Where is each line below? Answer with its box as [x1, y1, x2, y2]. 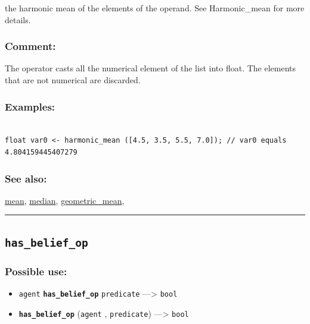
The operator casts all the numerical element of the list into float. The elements [5, 62, 296, 74]
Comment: [5, 39, 56, 54]
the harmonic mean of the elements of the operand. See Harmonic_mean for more [5, 2, 305, 14]
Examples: [5, 99, 55, 114]
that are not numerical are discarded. [5, 74, 141, 86]
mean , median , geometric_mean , [5, 194, 125, 206]
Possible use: [5, 263, 67, 278]
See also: [5, 171, 47, 185]
